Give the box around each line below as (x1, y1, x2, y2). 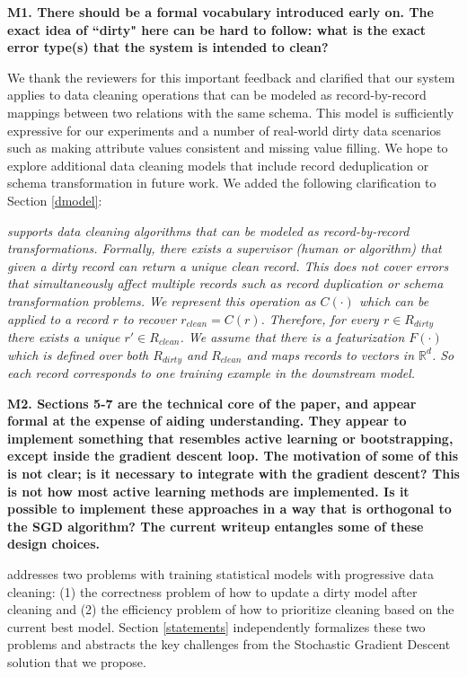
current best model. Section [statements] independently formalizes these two (7, 617, 426, 636)
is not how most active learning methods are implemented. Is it (7, 481, 410, 500)
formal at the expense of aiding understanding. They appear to (7, 411, 407, 430)
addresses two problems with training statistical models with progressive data (7, 564, 434, 583)
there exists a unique (7, 327, 120, 346)
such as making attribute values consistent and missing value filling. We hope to (7, 138, 448, 157)
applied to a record (7, 309, 109, 328)
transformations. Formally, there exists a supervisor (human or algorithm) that (7, 239, 442, 258)
